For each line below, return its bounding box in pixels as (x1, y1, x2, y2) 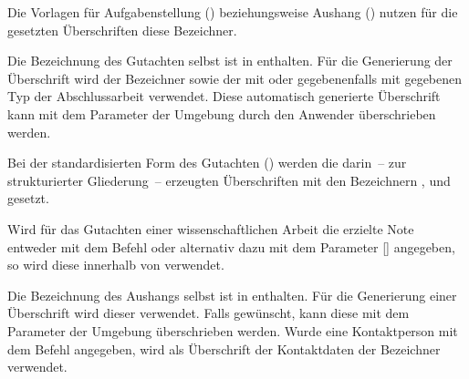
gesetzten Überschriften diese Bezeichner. (7, 20, 237, 39)
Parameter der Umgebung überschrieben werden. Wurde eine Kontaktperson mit (7, 321, 458, 340)
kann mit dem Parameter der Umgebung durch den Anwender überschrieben (7, 104, 436, 123)
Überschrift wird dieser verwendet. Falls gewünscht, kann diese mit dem (7, 303, 410, 323)
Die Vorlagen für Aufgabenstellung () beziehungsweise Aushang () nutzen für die (7, 3, 458, 21)
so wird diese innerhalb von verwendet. (7, 255, 224, 274)
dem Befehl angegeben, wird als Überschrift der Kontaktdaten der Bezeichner (7, 339, 441, 358)
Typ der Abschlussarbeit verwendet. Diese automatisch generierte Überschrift (7, 87, 441, 106)
